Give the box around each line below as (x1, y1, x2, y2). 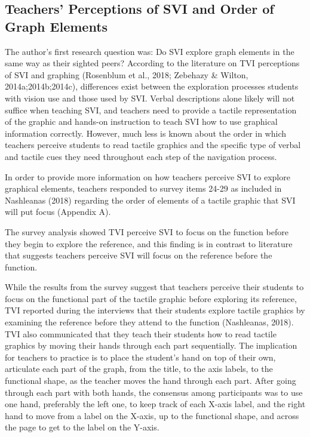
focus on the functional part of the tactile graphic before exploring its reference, (5, 292, 297, 304)
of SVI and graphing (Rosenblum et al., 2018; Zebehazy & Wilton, (5, 68, 248, 81)
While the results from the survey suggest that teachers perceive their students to (5, 281, 304, 293)
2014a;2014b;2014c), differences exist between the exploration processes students (5, 80, 299, 93)
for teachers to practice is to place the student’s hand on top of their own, (5, 350, 276, 363)
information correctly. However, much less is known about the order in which (5, 127, 287, 139)
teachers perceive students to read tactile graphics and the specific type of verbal (5, 139, 301, 151)
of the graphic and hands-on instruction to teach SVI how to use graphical (5, 115, 278, 128)
